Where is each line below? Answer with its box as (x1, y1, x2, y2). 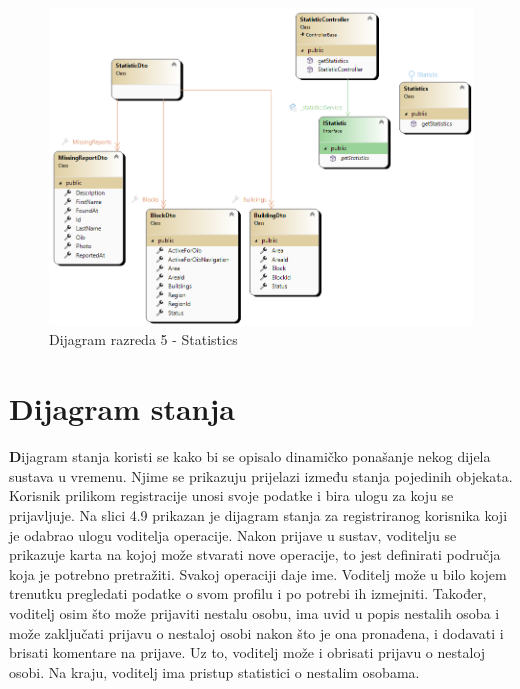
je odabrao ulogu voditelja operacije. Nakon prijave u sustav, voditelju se (9, 524, 457, 545)
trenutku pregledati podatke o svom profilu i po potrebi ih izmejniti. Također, (9, 583, 487, 604)
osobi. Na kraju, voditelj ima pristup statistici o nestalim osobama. (9, 661, 420, 682)
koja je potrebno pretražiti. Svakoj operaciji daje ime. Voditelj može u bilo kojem (9, 563, 507, 584)
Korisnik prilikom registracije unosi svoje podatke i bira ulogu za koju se (9, 485, 454, 506)
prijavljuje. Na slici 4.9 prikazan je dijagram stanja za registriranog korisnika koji (9, 504, 508, 525)
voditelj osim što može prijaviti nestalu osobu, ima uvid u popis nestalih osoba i (9, 602, 500, 623)
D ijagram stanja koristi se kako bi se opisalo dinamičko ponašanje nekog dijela (9, 446, 491, 467)
